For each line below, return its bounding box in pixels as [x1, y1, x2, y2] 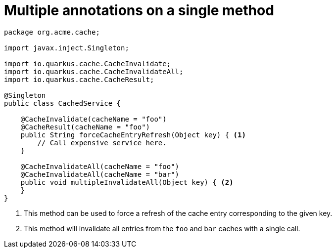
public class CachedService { [4, 99, 121, 107]
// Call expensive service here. [37, 138, 167, 147]
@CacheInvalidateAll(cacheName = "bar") [20, 170, 180, 178]
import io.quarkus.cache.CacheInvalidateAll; [4, 67, 184, 76]
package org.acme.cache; [4, 28, 100, 36]
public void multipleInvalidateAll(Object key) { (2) [20, 178, 234, 186]
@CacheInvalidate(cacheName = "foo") [20, 115, 167, 123]
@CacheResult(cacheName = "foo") [20, 123, 150, 131]
